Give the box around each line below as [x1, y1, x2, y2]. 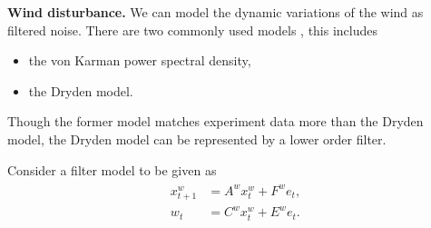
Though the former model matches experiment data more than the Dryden [7, 112, 424, 131]
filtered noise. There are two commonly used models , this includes [7, 20, 378, 39]
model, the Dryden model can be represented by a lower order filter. [7, 129, 387, 148]
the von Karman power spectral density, [28, 51, 251, 70]
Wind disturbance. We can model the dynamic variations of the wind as [7, 3, 424, 21]
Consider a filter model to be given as [7, 160, 217, 179]
